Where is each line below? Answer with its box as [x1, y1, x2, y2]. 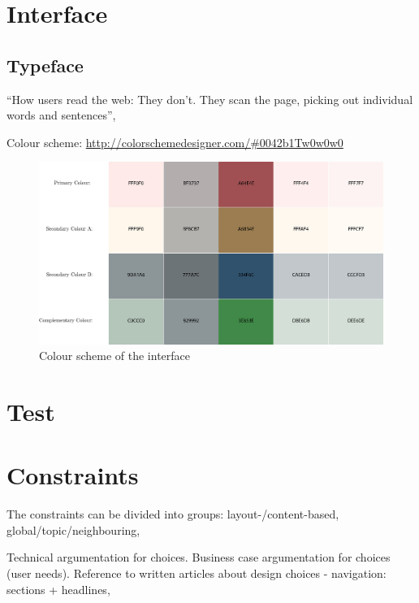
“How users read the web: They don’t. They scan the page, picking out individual [6, 90, 413, 107]
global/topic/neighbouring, [6, 521, 140, 538]
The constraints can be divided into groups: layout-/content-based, [6, 505, 339, 523]
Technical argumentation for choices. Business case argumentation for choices [6, 549, 391, 566]
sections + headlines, [6, 580, 110, 597]
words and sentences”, [6, 106, 116, 124]
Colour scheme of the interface [39, 347, 191, 364]
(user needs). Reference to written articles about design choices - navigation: [6, 565, 387, 582]
